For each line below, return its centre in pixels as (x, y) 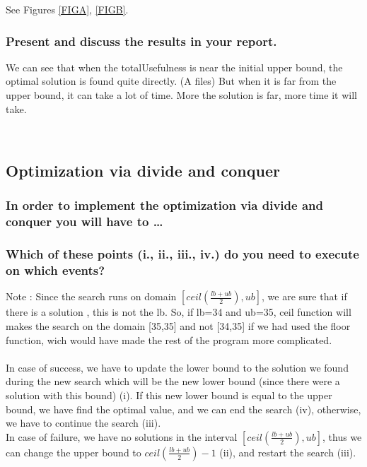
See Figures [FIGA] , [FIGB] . (67, 9)
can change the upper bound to (74, 452)
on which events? (56, 270)
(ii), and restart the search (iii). (288, 452)
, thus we (342, 436)
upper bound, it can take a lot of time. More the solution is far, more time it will (181, 95)
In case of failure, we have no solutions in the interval (122, 436)
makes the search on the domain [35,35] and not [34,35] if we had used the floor (178, 326)
